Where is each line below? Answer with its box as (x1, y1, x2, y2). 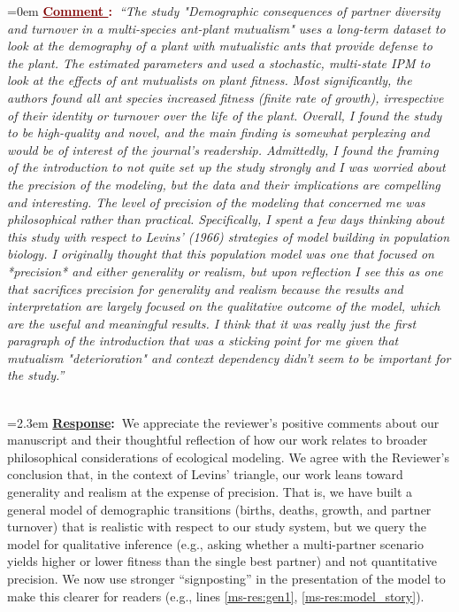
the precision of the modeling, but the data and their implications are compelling (7, 174, 440, 193)
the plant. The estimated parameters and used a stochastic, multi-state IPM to (7, 53, 431, 72)
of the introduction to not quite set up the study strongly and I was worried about (7, 158, 446, 176)
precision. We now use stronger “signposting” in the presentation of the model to (7, 569, 446, 587)
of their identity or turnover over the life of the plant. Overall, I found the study (7, 105, 442, 124)
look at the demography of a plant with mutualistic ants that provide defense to (7, 36, 432, 55)
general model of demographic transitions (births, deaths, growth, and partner (7, 500, 432, 518)
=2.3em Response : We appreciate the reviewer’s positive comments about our (7, 413, 440, 431)
